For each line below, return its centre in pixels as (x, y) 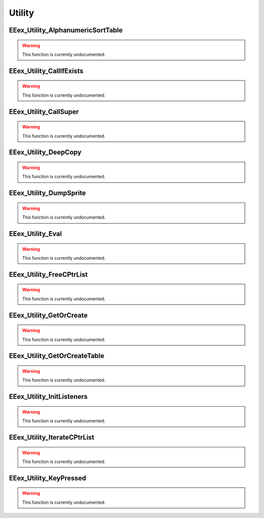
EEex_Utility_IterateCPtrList (52, 437)
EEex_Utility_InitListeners (48, 397)
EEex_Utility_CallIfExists (46, 71)
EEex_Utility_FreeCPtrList (48, 274)
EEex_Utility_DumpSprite (47, 193)
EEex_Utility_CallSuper (44, 112)
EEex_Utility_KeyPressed (48, 478)
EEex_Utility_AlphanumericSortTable (66, 30)
